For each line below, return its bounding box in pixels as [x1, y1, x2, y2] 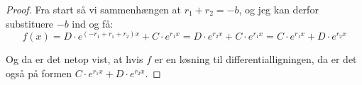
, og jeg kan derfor [238, 2, 319, 16]
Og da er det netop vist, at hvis [6, 52, 143, 67]
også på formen [6, 65, 72, 80]
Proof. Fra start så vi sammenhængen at [6, 2, 181, 16]
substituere [6, 16, 54, 30]
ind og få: [72, 16, 114, 30]
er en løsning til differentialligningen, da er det [154, 52, 357, 67]
